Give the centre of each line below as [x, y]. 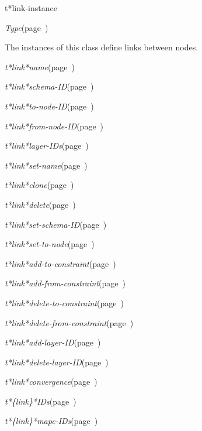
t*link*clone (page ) [39, 185]
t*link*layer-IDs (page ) [47, 146]
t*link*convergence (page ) [51, 382]
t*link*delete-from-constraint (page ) [69, 322]
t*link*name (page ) [40, 66]
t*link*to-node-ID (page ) [49, 106]
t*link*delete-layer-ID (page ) [57, 362]
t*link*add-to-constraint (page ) [60, 263]
